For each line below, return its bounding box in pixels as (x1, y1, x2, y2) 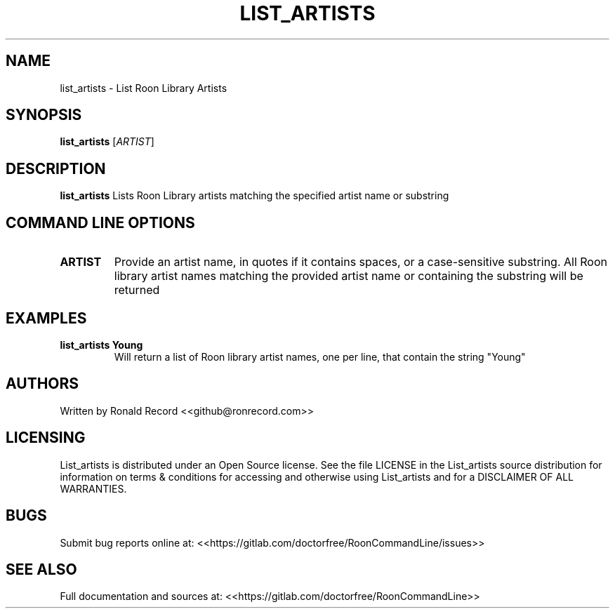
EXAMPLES (6, 309, 87, 327)
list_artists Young (60, 338, 143, 351)
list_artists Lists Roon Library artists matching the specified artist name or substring (60, 189, 449, 202)
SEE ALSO (6, 560, 77, 578)
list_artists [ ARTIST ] (60, 135, 154, 148)
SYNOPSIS (6, 106, 82, 124)
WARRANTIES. (60, 482, 127, 495)
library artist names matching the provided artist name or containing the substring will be (114, 269, 583, 283)
